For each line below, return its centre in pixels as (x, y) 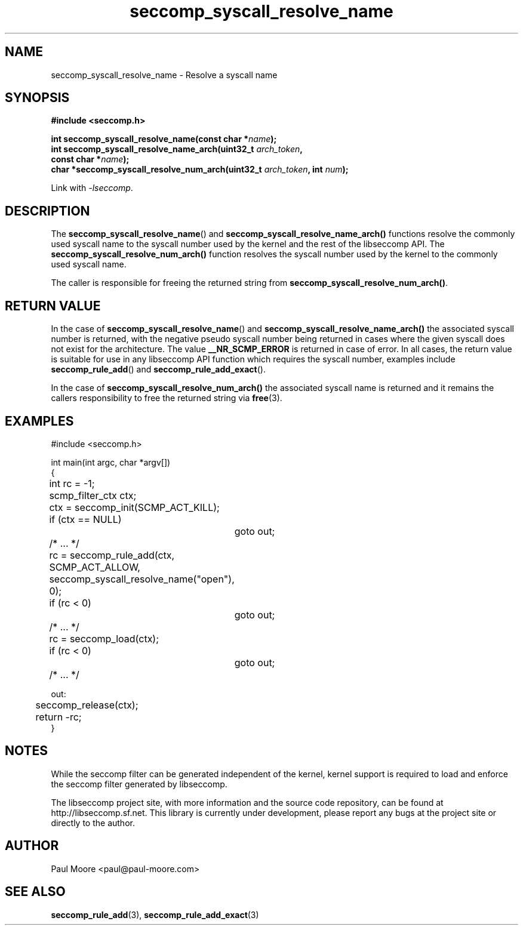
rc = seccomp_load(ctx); (104, 638)
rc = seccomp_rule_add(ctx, (112, 555)
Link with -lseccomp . (92, 188)
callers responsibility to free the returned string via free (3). (167, 398)
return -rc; (59, 717)
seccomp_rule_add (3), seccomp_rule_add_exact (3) (155, 914)
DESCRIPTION (47, 211)
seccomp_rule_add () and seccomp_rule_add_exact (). (158, 369)
